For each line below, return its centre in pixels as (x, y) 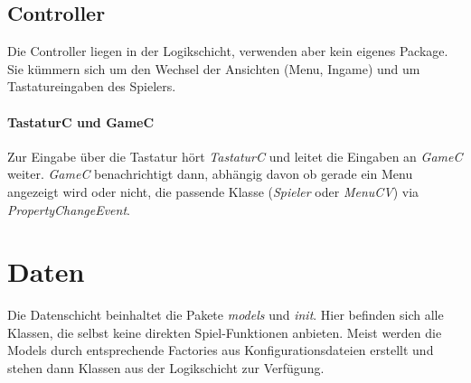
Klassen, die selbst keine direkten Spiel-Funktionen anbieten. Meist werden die (225, 332)
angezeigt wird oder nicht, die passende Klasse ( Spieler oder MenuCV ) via (213, 191)
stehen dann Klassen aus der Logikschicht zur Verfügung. (166, 368)
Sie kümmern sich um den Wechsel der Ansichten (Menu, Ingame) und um (214, 68)
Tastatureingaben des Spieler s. (92, 86)
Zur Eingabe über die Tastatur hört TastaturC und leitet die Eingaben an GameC (235, 156)
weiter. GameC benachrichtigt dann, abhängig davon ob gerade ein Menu (210, 174)
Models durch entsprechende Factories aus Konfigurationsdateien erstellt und (221, 350)
